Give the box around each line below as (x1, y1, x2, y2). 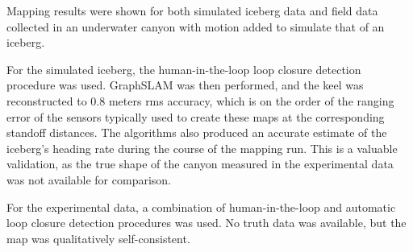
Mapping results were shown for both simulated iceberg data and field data (6, 2, 378, 19)
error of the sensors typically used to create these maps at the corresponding (6, 108, 385, 125)
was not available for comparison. (6, 171, 172, 188)
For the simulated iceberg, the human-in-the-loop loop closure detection (6, 60, 361, 77)
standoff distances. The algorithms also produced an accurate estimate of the (6, 124, 387, 141)
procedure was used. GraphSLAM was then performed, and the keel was (6, 76, 364, 93)
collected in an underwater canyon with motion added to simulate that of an (6, 18, 385, 35)
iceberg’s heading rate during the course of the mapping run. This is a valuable (6, 139, 398, 156)
